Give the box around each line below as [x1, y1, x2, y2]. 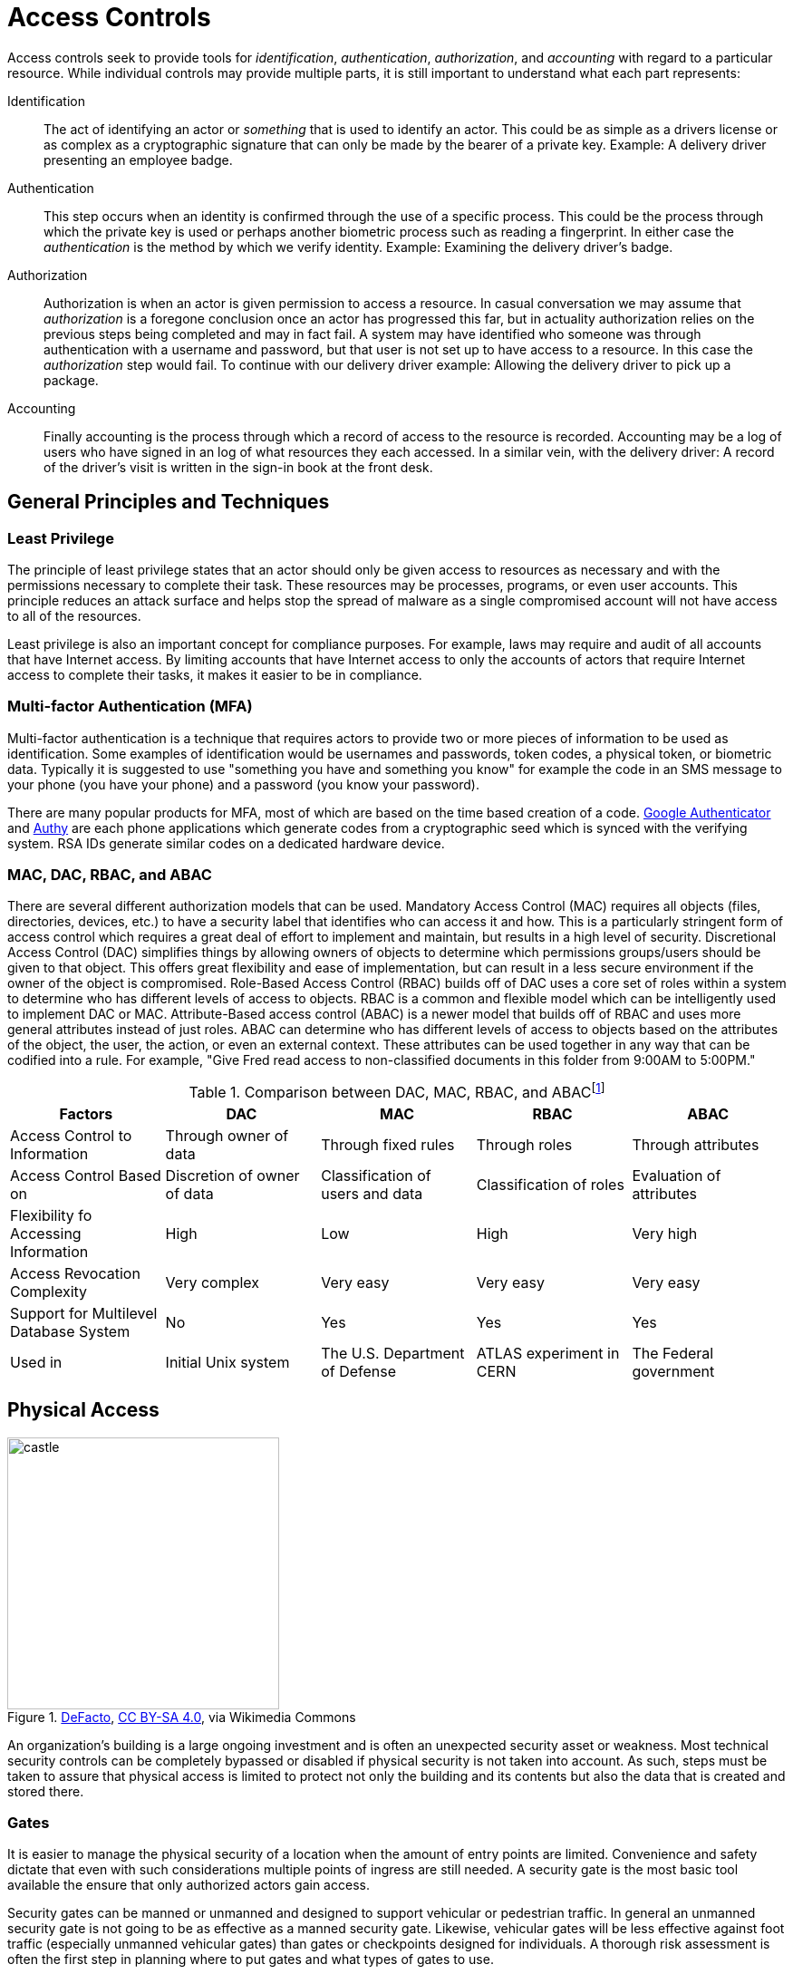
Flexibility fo [10, 1205, 92, 1224]
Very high [632, 1224, 698, 1243]
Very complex [165, 1272, 260, 1292]
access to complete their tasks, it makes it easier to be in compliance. [7, 666, 422, 682]
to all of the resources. [7, 607, 141, 624]
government [632, 1361, 715, 1380]
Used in [10, 1352, 63, 1371]
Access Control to [10, 1126, 132, 1145]
